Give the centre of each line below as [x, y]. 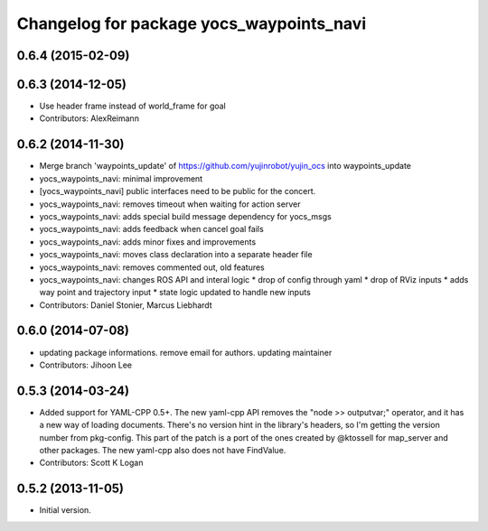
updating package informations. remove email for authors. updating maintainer [186, 352]
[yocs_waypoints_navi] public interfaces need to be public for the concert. [178, 191]
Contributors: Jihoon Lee [86, 365]
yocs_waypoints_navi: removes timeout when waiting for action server [170, 204]
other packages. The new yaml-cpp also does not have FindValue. [163, 451]
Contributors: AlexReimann [89, 118]
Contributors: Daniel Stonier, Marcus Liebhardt [126, 305]
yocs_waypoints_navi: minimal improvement [121, 178]
